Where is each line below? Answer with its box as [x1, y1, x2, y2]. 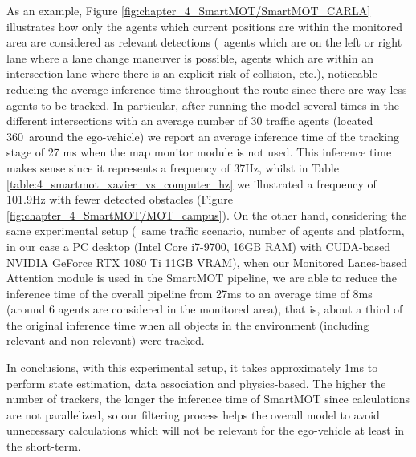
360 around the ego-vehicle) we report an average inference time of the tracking [6, 127, 400, 144]
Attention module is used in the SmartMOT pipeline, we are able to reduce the [6, 269, 397, 286]
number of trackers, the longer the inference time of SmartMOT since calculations [6, 390, 410, 407]
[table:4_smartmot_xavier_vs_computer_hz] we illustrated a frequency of [6, 175, 377, 192]
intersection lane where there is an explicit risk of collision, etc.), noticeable [6, 65, 377, 82]
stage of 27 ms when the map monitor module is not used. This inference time [6, 144, 392, 160]
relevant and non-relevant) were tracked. [6, 332, 205, 349]
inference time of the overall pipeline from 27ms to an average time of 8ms [6, 285, 373, 301]
